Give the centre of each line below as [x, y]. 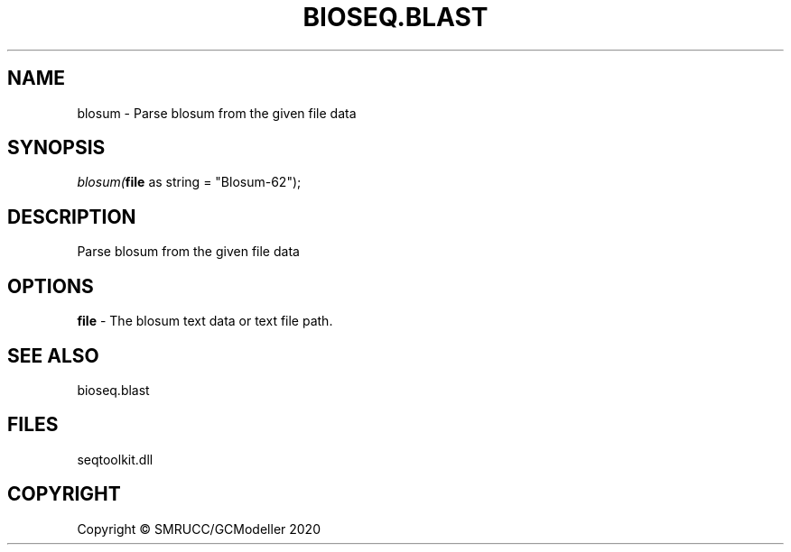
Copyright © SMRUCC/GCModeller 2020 [199, 529]
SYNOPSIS [56, 148]
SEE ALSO [53, 355]
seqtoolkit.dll [115, 459]
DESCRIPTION [72, 216]
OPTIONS [51, 286]
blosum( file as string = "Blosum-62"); [189, 182]
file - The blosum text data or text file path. [205, 321]
